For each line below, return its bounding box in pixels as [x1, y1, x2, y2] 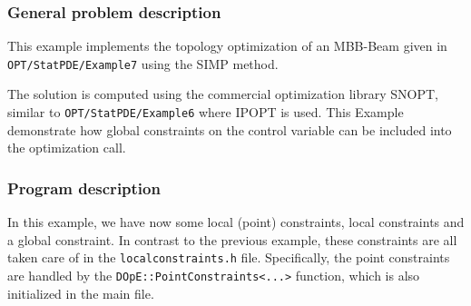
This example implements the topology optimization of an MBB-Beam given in [7, 36, 447, 55]
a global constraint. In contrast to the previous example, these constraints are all [7, 230, 457, 249]
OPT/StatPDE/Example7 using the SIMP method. [7, 54, 279, 73]
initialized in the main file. [7, 283, 154, 302]
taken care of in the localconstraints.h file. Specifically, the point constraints [7, 248, 450, 267]
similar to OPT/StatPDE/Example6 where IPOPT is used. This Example [7, 103, 404, 122]
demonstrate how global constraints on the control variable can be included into [7, 120, 452, 139]
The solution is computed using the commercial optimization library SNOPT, [7, 84, 439, 104]
